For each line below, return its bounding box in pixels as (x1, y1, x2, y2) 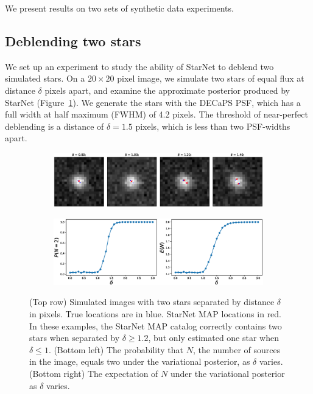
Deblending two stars (5, 31, 141, 50)
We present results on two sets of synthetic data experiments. (5, 2, 234, 14)
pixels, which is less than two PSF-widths (135, 119, 290, 132)
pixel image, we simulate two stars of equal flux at (117, 72, 304, 85)
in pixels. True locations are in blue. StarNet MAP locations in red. (29, 307, 282, 320)
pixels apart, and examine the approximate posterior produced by (44, 83, 290, 96)
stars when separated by (29, 331, 120, 344)
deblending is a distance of (5, 119, 104, 132)
